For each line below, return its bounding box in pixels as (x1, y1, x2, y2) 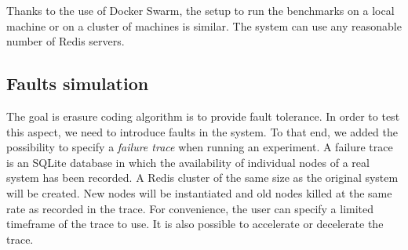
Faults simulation (6, 71, 149, 96)
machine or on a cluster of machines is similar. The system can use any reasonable (6, 17, 402, 34)
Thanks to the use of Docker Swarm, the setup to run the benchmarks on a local (6, 2, 395, 18)
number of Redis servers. (6, 33, 125, 49)
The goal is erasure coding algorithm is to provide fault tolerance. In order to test (6, 107, 400, 124)
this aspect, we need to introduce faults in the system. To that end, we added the (6, 123, 398, 139)
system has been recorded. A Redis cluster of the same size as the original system (6, 169, 399, 186)
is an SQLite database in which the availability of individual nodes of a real (6, 154, 370, 170)
